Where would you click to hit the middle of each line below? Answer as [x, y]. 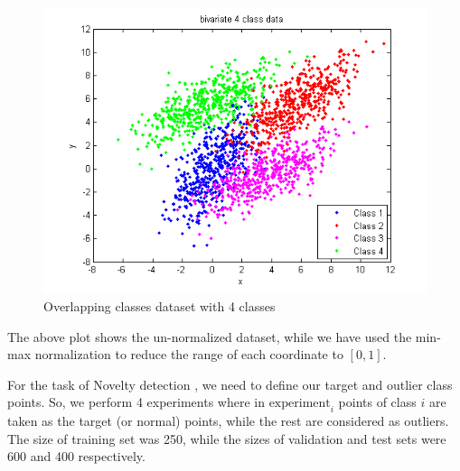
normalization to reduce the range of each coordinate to [189, 354]
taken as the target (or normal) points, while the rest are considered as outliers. [228, 421]
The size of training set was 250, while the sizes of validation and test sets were [227, 438]
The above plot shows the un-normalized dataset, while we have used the [210, 336]
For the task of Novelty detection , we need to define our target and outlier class [230, 384]
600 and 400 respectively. [76, 456]
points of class [377, 402]
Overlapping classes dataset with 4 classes [160, 306]
